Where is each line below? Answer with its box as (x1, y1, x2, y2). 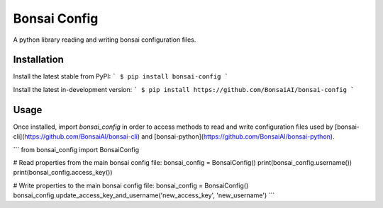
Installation (13, 54, 64, 66)
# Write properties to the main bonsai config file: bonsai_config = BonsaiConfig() (13, 181, 249, 190)
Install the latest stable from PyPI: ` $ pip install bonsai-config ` (13, 72, 228, 81)
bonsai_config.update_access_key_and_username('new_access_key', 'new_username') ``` (13, 191, 275, 200)
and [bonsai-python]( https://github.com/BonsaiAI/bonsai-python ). (141, 132, 335, 141)
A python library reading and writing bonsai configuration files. (13, 35, 196, 44)
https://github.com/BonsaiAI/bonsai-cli (24, 132, 138, 141)
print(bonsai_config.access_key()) (13, 168, 113, 177)
